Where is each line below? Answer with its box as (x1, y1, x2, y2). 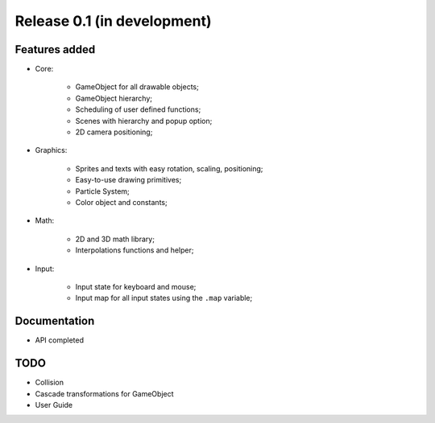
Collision (35, 378, 64, 388)
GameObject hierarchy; (75, 93, 153, 103)
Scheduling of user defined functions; (75, 105, 201, 114)
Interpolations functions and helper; (75, 245, 194, 255)
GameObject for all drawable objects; (75, 82, 199, 92)
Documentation (14, 314, 95, 328)
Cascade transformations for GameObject (35, 388, 174, 398)
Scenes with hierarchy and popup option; (75, 116, 213, 125)
